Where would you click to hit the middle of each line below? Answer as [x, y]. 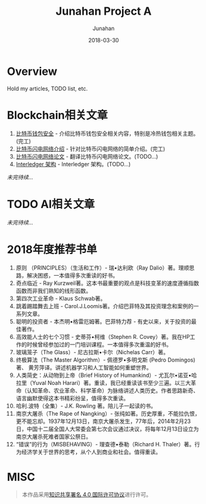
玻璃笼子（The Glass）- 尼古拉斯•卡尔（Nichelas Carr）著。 [92, 352]
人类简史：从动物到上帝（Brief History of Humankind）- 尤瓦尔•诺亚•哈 [106, 375]
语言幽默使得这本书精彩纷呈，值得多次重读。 [72, 398]
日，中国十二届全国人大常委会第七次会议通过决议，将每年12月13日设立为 [107, 428]
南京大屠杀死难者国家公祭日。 [53, 436]
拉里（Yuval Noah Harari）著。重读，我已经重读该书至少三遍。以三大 [103, 382]
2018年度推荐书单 [52, 249]
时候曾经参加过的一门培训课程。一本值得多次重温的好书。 [99, 344]
